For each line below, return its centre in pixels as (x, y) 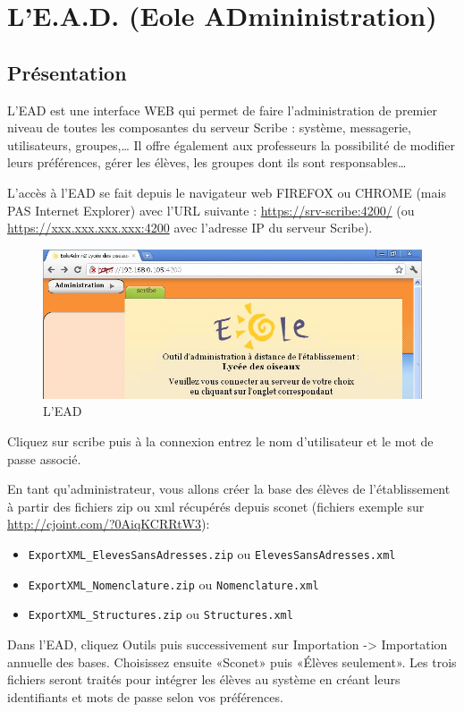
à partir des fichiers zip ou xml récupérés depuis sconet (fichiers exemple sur (216, 506)
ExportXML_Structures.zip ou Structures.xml (160, 614)
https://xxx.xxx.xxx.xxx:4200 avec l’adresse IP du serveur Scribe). (190, 228)
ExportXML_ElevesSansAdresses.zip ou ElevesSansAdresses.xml (212, 553)
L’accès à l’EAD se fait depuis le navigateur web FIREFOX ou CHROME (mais (227, 192)
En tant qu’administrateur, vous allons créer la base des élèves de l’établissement (229, 489)
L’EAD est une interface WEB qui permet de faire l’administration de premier (222, 110)
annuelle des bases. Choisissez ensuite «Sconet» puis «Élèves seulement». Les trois (232, 661)
